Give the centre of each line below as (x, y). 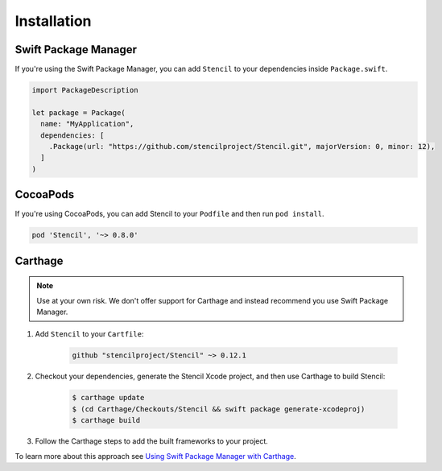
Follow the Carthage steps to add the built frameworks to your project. (152, 441)
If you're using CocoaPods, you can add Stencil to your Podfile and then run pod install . (170, 214)
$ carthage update (108, 398)
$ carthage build (106, 420)
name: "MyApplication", (87, 124)
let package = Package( (79, 112)
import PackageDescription (85, 90)
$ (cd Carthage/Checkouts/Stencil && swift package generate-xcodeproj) (219, 409)
